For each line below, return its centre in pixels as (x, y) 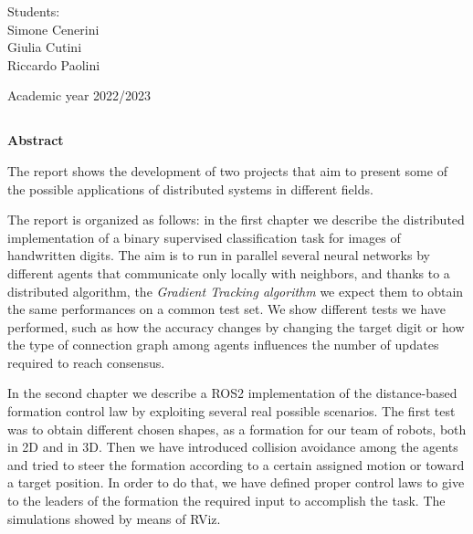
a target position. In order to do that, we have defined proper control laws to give (236, 482)
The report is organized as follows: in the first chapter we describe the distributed (236, 220)
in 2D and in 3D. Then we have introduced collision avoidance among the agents (233, 447)
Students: (34, 11)
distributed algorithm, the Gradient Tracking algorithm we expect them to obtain (236, 291)
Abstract (36, 140)
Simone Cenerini (53, 29)
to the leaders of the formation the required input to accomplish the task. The (226, 501)
